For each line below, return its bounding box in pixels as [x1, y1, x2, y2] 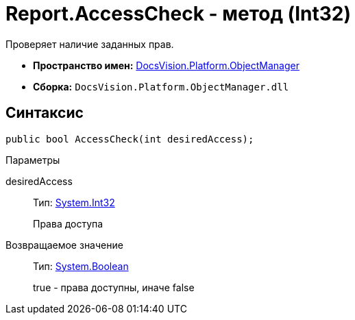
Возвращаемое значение [5, 238, 123, 251]
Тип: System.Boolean [33, 260, 129, 272]
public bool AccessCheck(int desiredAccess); [5, 133, 254, 145]
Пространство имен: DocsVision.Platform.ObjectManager [33, 59, 299, 71]
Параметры [5, 153, 60, 166]
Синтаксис [5, 104, 84, 122]
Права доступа [33, 217, 103, 230]
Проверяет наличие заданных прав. [5, 38, 174, 50]
